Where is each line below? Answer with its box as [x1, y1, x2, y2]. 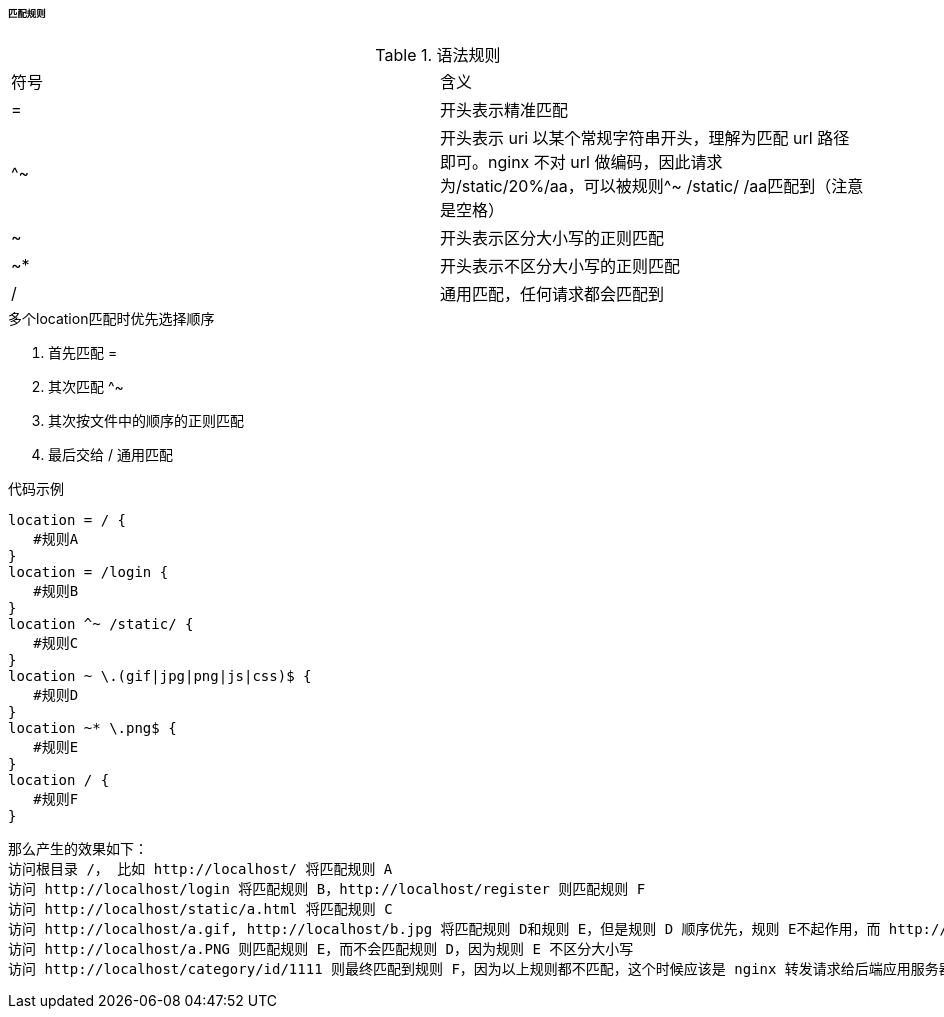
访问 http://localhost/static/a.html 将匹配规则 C [8, 900, 393, 917]
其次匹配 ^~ [48, 377, 124, 395]
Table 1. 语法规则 [375, 44, 501, 65]
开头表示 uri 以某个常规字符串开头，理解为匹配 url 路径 [440, 127, 850, 148]
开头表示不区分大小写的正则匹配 [440, 255, 681, 276]
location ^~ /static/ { [8, 615, 194, 632]
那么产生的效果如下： [8, 840, 148, 857]
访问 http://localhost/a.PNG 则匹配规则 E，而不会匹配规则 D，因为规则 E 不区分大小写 [8, 940, 634, 957]
